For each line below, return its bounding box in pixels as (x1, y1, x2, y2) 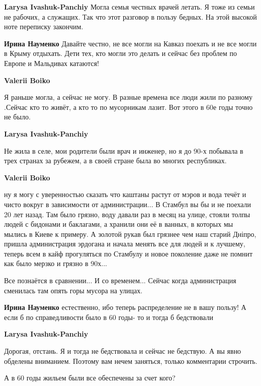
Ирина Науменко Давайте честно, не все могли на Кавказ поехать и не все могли (4, 38, 257, 48)
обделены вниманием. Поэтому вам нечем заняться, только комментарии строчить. (4, 355, 257, 366)
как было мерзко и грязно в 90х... (4, 258, 107, 269)
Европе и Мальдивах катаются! (4, 57, 99, 68)
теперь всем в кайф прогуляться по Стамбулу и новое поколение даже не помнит (4, 248, 253, 259)
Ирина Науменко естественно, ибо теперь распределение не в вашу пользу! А (4, 302, 246, 312)
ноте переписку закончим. (4, 21, 83, 32)
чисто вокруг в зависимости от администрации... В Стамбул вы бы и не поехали (4, 199, 251, 209)
